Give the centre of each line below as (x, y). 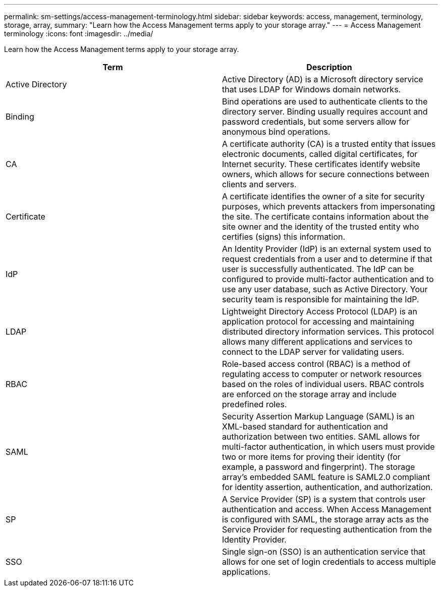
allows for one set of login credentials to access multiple (329, 562)
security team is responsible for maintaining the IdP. (321, 299)
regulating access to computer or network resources (322, 374)
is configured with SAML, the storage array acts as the (325, 519)
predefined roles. (255, 404)
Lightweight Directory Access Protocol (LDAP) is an (320, 311)
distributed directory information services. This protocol (328, 332)
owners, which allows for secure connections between (326, 174)
